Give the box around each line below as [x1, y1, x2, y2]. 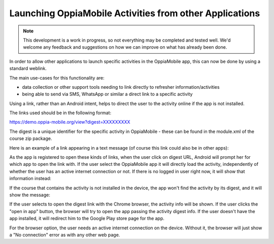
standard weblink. [9, 65, 47, 72]
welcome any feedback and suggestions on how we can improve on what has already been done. [23, 44, 227, 50]
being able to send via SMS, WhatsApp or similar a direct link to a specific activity [22, 91, 193, 97]
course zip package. [9, 135, 52, 142]
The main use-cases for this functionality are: [9, 75, 105, 81]
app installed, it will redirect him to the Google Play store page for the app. [9, 216, 165, 222]
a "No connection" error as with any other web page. [9, 231, 120, 238]
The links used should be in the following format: [9, 110, 112, 116]
